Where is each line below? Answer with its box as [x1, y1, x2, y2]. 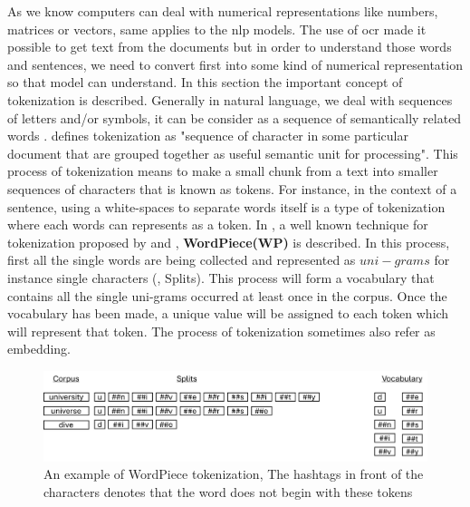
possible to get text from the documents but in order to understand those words [7, 37, 452, 56]
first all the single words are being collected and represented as [7, 250, 356, 269]
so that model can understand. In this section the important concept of [7, 73, 403, 92]
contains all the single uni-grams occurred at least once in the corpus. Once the [7, 286, 447, 305]
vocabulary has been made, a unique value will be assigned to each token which [7, 304, 449, 323]
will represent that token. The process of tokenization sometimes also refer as [7, 321, 436, 340]
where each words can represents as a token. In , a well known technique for [7, 215, 428, 234]
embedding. [7, 339, 72, 358]
